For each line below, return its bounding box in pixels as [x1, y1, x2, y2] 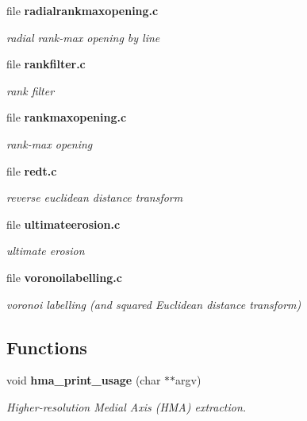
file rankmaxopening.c [6, 109, 127, 126]
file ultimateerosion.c [6, 215, 121, 232]
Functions [6, 334, 87, 359]
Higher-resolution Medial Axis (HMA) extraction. [6, 398, 247, 415]
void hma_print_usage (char [6, 372, 161, 388]
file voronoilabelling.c [6, 268, 122, 285]
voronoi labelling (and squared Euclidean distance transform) [6, 295, 301, 312]
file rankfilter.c [6, 56, 86, 72]
